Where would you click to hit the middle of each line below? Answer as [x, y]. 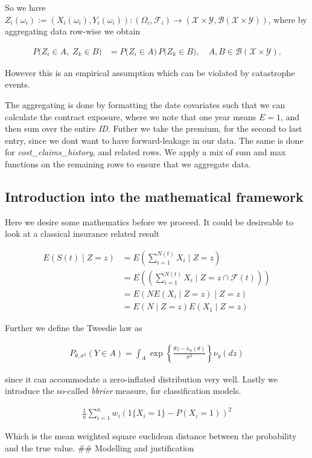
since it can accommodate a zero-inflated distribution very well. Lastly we [142, 379]
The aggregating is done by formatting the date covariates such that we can [145, 105]
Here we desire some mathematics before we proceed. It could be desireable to [149, 221]
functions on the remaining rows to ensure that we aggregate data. [128, 163]
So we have [25, 7]
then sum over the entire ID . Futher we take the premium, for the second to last [154, 128]
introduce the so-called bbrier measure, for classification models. [123, 391]
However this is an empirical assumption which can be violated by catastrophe [150, 72]
